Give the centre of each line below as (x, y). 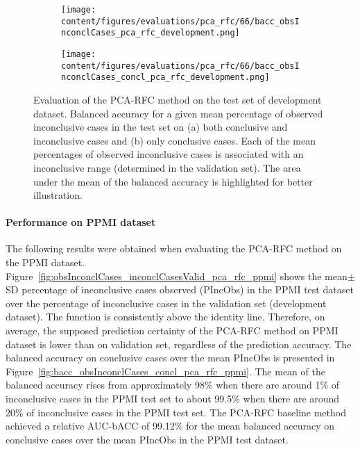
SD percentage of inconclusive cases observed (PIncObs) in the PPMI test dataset (180, 289)
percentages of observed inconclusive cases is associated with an (169, 154)
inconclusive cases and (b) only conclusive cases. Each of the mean (174, 140)
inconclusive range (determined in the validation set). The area (167, 167)
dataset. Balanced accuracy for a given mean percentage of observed (178, 113)
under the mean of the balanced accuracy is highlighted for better (173, 181)
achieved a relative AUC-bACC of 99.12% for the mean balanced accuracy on (170, 426)
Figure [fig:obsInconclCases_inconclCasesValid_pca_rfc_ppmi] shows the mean (177, 276)
